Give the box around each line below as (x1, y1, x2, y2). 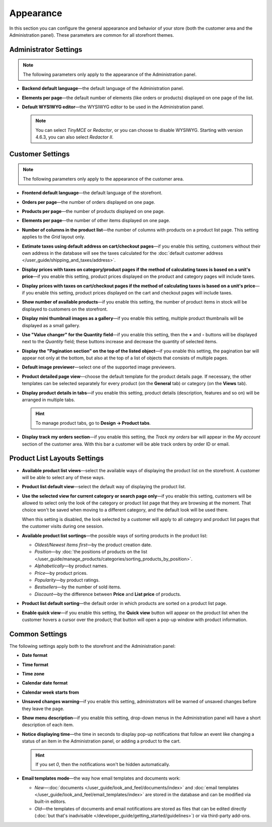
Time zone (22, 671, 45, 676)
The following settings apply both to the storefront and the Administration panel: (9, 643, 176, 649)
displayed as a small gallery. (22, 322, 81, 328)
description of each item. (22, 722, 74, 728)
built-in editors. (34, 798, 66, 805)
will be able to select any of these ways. (22, 474, 105, 480)
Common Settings (9, 630, 67, 638)
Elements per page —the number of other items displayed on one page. (22, 217, 171, 223)
